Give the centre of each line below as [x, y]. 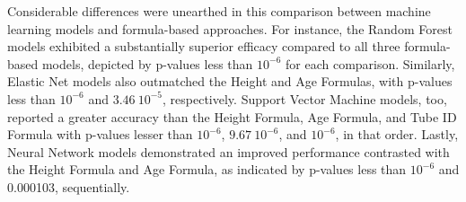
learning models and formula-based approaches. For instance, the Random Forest [230, 28]
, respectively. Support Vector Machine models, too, [305, 98]
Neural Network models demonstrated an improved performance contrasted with [229, 151]
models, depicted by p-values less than [147, 63]
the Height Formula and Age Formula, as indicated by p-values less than [207, 169]
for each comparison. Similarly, [370, 63]
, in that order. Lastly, [397, 134]
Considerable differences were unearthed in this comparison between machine [219, 11]
